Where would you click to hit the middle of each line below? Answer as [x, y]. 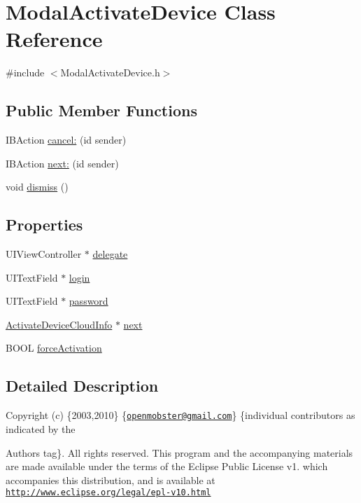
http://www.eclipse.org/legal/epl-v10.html [108, 493]
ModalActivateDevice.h [110, 73]
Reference [54, 39]
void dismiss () [37, 187]
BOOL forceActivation [54, 348]
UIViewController [44, 254]
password [89, 301]
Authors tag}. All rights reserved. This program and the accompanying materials [179, 452]
